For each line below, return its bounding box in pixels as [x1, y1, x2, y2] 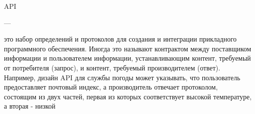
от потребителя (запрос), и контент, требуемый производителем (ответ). [4, 62, 221, 72]
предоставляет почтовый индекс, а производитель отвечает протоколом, [4, 82, 218, 92]
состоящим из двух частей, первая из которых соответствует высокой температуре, [4, 91, 252, 101]
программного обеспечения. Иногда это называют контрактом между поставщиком [4, 43, 252, 53]
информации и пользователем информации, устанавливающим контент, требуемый [4, 53, 251, 63]
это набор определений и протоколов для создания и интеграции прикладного [4, 34, 237, 44]
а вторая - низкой [4, 101, 56, 111]
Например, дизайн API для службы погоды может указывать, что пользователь [4, 72, 240, 82]
